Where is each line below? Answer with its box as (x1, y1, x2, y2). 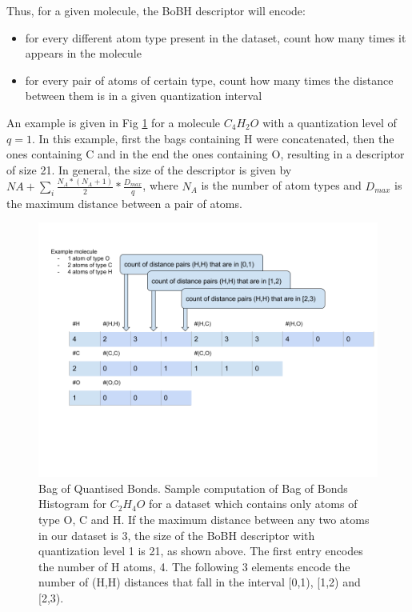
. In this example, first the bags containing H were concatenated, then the (31, 130, 394, 146)
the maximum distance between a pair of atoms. (6, 194, 242, 211)
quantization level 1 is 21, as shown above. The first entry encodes (38, 542, 363, 559)
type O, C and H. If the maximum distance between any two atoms (38, 510, 370, 527)
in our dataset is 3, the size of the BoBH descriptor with (38, 526, 315, 543)
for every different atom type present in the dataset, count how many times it (25, 29, 406, 46)
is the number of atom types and (201, 177, 362, 194)
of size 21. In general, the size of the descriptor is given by (6, 161, 292, 178)
